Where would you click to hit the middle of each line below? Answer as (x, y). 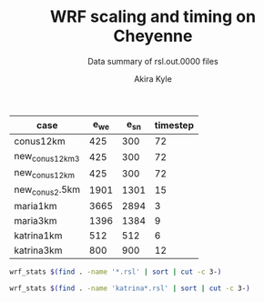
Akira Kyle (153, 78)
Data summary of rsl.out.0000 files (153, 61)
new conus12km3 (47, 157)
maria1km (36, 206)
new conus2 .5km (47, 190)
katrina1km (38, 236)
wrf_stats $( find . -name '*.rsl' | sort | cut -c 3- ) (116, 272)
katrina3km (38, 250)
